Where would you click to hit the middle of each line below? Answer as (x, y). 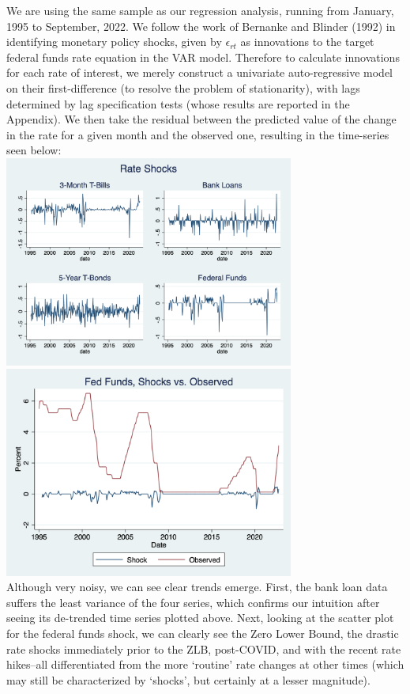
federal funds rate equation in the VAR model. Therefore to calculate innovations (203, 57)
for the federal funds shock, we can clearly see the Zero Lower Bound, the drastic (203, 633)
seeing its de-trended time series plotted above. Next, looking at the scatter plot (200, 618)
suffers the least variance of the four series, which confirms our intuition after (193, 602)
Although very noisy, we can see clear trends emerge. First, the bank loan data (197, 587)
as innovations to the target (307, 42)
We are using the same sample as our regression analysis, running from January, (200, 10)
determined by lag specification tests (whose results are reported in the (178, 103)
